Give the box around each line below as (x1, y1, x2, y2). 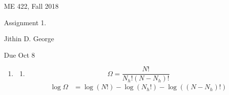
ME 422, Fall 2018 (4, 1, 59, 11)
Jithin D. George (4, 33, 54, 44)
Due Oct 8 (4, 49, 35, 60)
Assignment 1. (4, 17, 46, 27)
